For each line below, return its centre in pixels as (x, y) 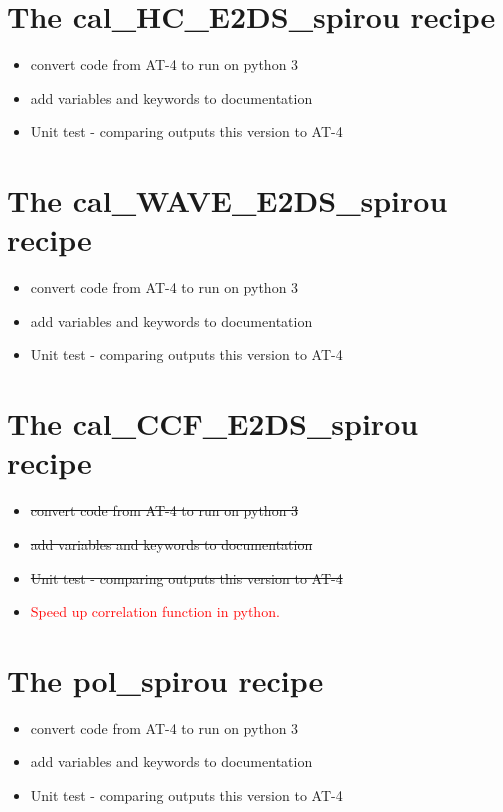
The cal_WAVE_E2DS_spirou (227, 200)
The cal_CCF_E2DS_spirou (213, 423)
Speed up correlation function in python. (155, 611)
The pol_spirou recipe (165, 679)
